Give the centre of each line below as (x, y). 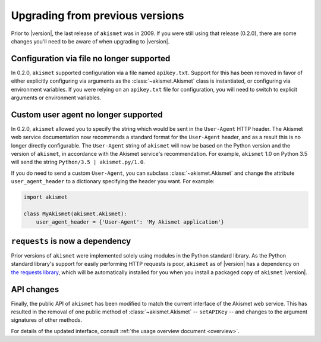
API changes (35, 289)
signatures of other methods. (47, 320)
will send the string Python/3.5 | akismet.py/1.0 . (78, 162)
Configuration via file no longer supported (91, 59)
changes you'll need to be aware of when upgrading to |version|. (90, 41)
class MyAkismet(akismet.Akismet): (75, 214)
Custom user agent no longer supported (87, 114)
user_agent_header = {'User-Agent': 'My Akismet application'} (130, 222)
